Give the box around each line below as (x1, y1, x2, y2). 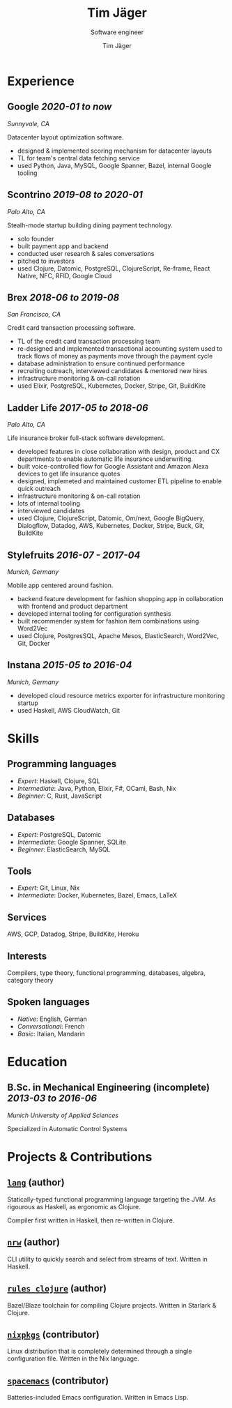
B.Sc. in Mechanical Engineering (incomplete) (7, 1082, 210, 1093)
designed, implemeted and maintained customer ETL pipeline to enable (17, 477, 222, 485)
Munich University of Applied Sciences (7, 1111, 119, 1119)
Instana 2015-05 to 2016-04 (7, 659, 132, 671)
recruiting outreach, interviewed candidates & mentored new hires (17, 367, 208, 375)
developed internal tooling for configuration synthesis (17, 610, 171, 618)
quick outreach (17, 485, 61, 493)
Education (7, 1054, 68, 1070)
